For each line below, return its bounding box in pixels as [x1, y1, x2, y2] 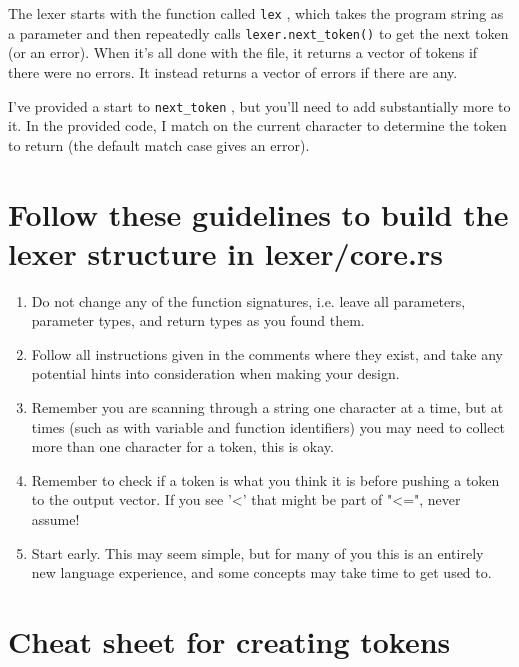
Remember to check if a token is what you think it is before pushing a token [31, 469, 500, 490]
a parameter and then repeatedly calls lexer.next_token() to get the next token [8, 22, 509, 43]
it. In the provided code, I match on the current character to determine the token [8, 115, 507, 136]
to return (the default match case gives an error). [8, 134, 310, 155]
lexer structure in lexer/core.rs [8, 232, 444, 273]
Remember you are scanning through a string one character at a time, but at [31, 397, 504, 418]
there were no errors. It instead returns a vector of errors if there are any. [8, 61, 458, 82]
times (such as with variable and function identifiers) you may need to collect [31, 416, 506, 437]
